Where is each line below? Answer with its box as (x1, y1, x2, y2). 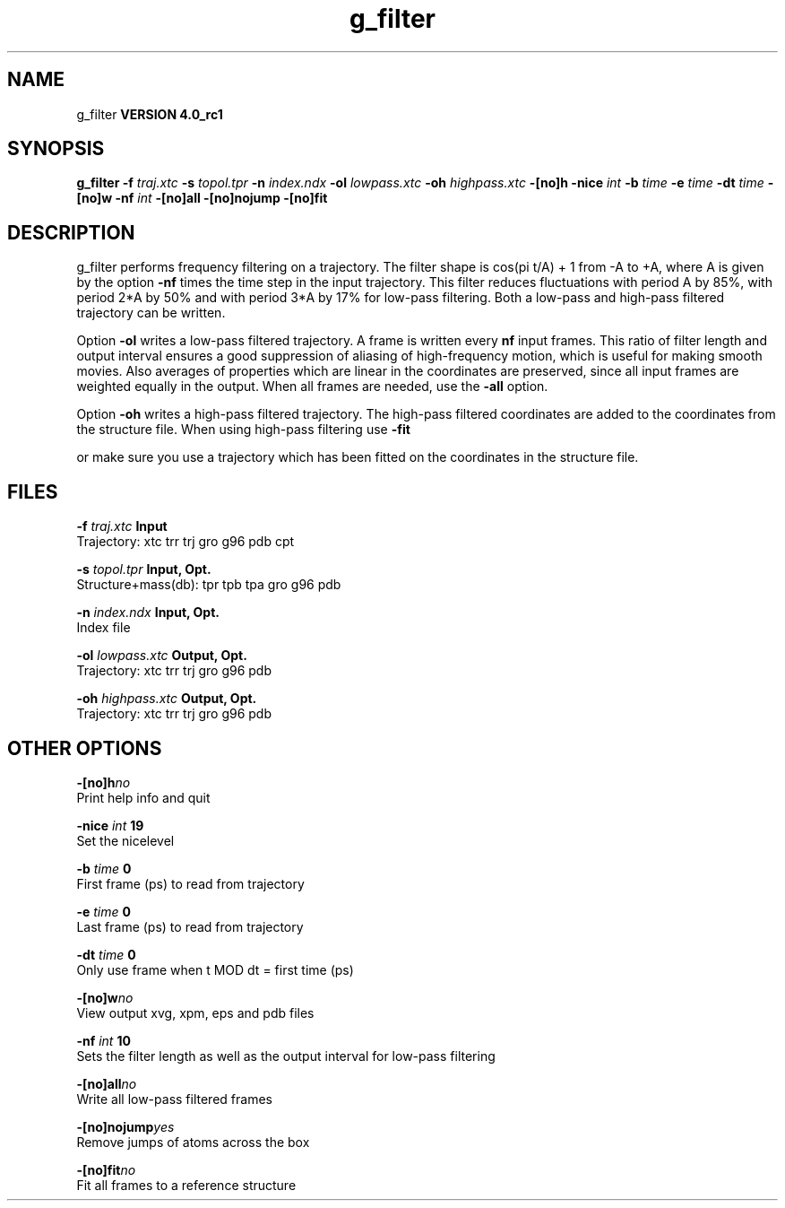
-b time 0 (76, 860, 132, 876)
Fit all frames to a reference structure (76, 1177, 297, 1193)
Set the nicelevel (76, 832, 175, 848)
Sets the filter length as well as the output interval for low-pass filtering (76, 1047, 496, 1064)
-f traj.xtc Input (76, 518, 168, 534)
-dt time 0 (76, 946, 136, 962)
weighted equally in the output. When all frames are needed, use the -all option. (76, 378, 548, 395)
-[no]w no (76, 989, 134, 1005)
